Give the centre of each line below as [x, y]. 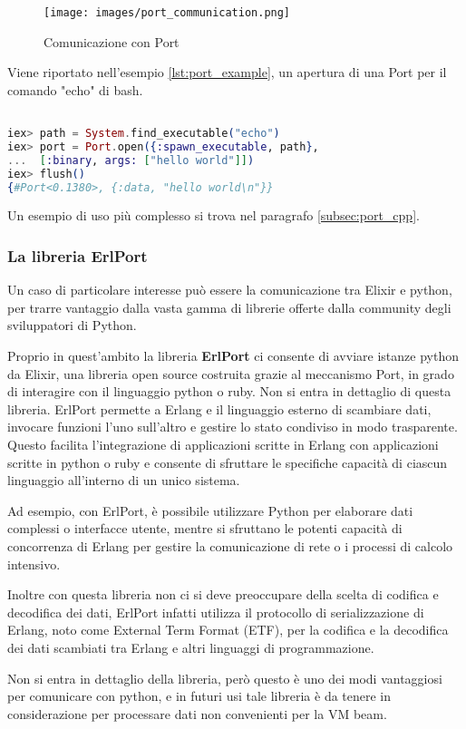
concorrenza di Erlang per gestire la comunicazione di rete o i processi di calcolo [230, 546]
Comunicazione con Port [112, 41]
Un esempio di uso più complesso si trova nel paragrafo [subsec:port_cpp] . [214, 215]
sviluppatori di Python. [72, 325]
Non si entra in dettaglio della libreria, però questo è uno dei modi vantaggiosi [225, 678]
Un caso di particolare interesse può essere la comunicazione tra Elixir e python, [230, 290]
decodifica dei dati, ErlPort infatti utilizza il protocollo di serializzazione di [216, 612]
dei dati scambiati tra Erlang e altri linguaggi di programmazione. [191, 647]
